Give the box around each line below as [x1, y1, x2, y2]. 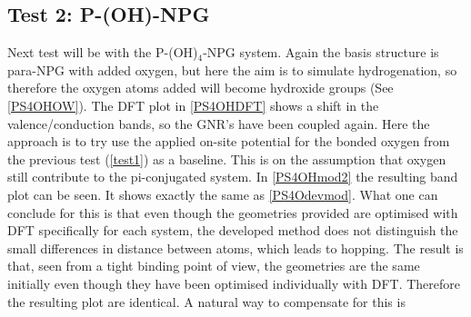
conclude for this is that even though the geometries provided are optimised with [7, 203, 458, 222]
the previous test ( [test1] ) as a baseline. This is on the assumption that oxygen [7, 149, 446, 168]
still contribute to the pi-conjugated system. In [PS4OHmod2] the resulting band [7, 167, 458, 186]
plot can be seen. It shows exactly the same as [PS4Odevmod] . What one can [7, 184, 438, 203]
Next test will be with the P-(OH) [7, 43, 198, 62]
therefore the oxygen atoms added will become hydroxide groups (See [7, 78, 394, 97]
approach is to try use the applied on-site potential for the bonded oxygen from [7, 132, 450, 151]
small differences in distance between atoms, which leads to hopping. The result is [7, 238, 464, 257]
